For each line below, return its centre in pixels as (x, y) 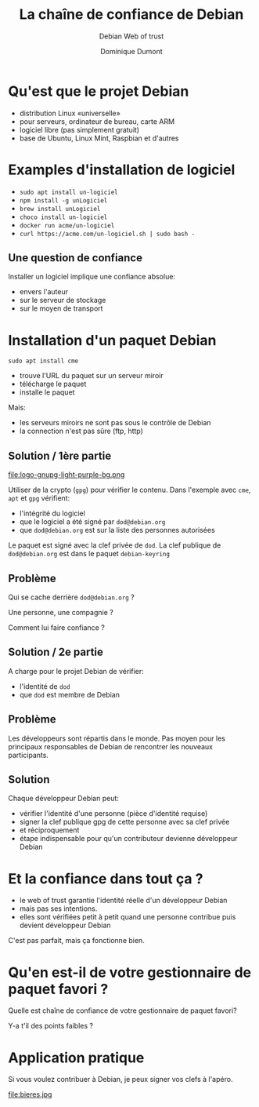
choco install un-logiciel (63, 217)
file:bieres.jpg (30, 1094)
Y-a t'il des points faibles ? (51, 1026)
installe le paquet (47, 392)
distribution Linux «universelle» (70, 113)
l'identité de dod (45, 686)
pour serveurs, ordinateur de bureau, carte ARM (97, 121)
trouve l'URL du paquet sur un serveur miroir (91, 376)
